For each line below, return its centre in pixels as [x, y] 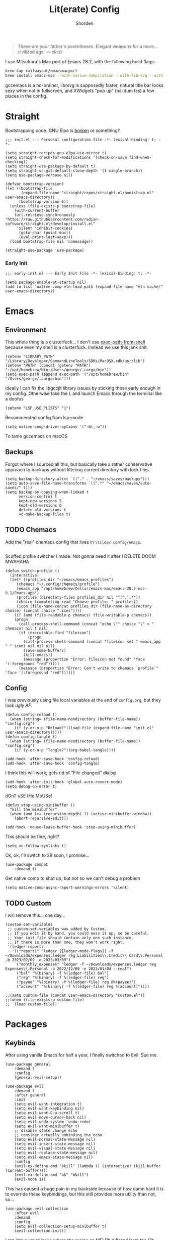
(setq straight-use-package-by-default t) [50, 166]
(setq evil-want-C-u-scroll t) [47, 1113]
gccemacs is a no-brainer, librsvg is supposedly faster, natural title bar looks [84, 85]
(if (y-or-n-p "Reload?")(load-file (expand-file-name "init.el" [84, 728]
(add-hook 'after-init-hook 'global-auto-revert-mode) [64, 782]
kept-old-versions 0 [40, 505]
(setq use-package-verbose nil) [39, 175]
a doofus [15, 398]
